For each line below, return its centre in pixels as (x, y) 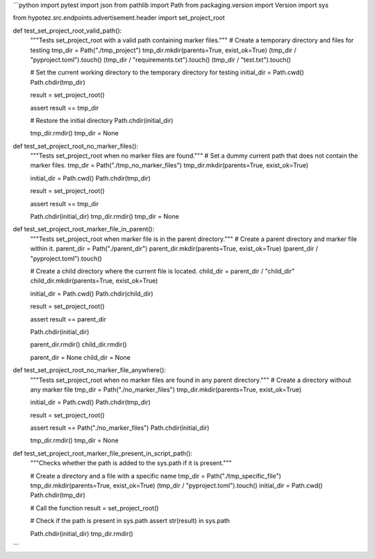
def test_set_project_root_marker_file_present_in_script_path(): (102, 453)
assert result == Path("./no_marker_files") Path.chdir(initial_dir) (120, 428)
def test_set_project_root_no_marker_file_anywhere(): (90, 370)
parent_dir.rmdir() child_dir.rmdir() (79, 344)
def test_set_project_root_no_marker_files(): (76, 146)
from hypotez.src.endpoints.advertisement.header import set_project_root (119, 18)
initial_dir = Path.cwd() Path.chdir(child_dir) (92, 293)
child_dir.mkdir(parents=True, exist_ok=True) (94, 281)
